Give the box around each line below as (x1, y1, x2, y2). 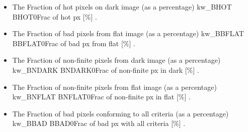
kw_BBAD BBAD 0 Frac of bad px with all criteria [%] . (12, 118, 186, 128)
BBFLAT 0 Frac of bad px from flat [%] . (12, 38, 135, 48)
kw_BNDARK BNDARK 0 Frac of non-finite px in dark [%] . (12, 64, 199, 75)
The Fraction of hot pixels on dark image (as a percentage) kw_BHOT (12, 2, 232, 12)
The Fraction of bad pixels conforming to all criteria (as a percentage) (12, 108, 229, 118)
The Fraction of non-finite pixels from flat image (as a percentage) (12, 81, 217, 92)
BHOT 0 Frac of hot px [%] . (12, 11, 97, 22)
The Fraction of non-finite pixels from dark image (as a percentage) (12, 55, 221, 65)
